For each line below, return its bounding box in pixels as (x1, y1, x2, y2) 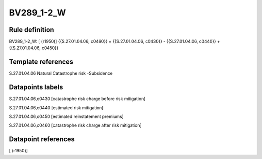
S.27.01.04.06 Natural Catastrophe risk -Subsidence (9, 71, 113, 76)
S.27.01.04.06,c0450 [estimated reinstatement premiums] (9, 114, 124, 119)
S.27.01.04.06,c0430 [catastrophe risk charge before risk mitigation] (9, 96, 146, 101)
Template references (9, 58, 74, 66)
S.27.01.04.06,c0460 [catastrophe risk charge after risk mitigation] (9, 122, 142, 128)
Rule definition (9, 26, 54, 34)
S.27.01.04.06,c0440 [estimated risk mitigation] (9, 104, 104, 111)
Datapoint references (9, 135, 75, 144)
